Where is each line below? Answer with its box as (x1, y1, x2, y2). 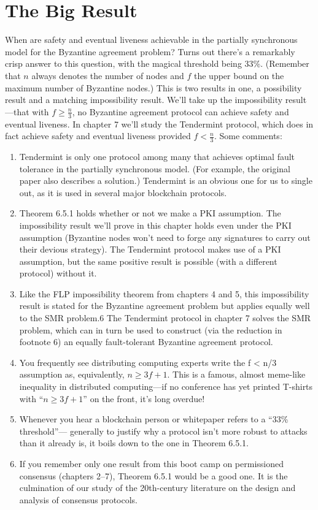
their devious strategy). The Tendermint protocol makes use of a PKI (19, 243, 281, 256)
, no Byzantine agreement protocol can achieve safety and (72, 105, 289, 118)
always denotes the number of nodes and (31, 69, 184, 82)
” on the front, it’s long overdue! (83, 392, 205, 405)
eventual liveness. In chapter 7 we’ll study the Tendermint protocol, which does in (5, 117, 314, 130)
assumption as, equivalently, (19, 368, 125, 381)
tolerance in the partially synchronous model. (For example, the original (19, 162, 290, 175)
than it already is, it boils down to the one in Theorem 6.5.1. (19, 436, 249, 449)
